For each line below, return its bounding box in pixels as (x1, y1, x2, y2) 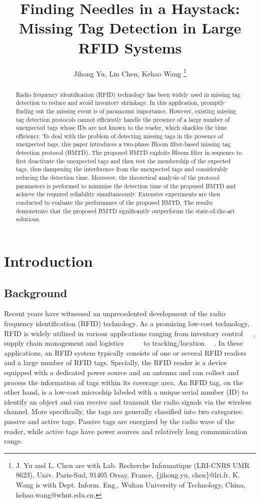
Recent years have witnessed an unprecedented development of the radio (4, 308, 225, 319)
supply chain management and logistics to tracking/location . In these (4, 338, 243, 348)
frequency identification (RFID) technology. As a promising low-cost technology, (4, 318, 249, 329)
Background (4, 285, 67, 300)
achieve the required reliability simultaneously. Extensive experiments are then (15, 190, 220, 198)
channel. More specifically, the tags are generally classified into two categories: (4, 406, 243, 417)
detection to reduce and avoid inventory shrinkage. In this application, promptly (15, 98, 225, 107)
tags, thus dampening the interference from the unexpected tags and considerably (15, 165, 228, 173)
